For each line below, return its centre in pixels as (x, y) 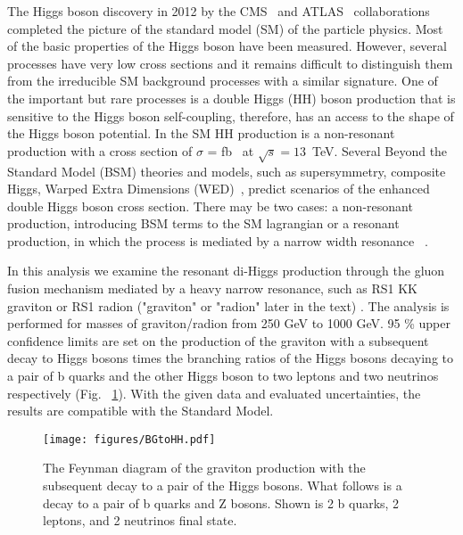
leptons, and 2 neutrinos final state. (140, 520)
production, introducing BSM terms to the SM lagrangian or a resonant (203, 223)
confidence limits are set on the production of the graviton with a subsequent (218, 340)
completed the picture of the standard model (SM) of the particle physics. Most (225, 28)
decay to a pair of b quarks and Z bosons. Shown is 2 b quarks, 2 (221, 502)
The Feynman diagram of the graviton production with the (204, 468)
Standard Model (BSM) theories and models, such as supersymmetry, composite (227, 171)
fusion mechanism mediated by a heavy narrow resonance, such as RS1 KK (212, 288)
